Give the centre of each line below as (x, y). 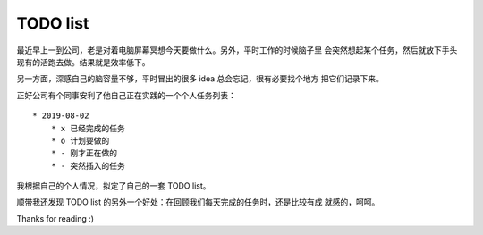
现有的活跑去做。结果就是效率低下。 (83, 62)
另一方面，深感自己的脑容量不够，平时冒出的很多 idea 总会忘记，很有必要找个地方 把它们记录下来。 (200, 79)
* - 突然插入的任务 (88, 166)
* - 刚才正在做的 (84, 153)
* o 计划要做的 (80, 140)
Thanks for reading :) (55, 218)
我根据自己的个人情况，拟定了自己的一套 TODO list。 (114, 186)
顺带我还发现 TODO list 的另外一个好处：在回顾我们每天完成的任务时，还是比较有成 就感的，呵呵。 (198, 202)
